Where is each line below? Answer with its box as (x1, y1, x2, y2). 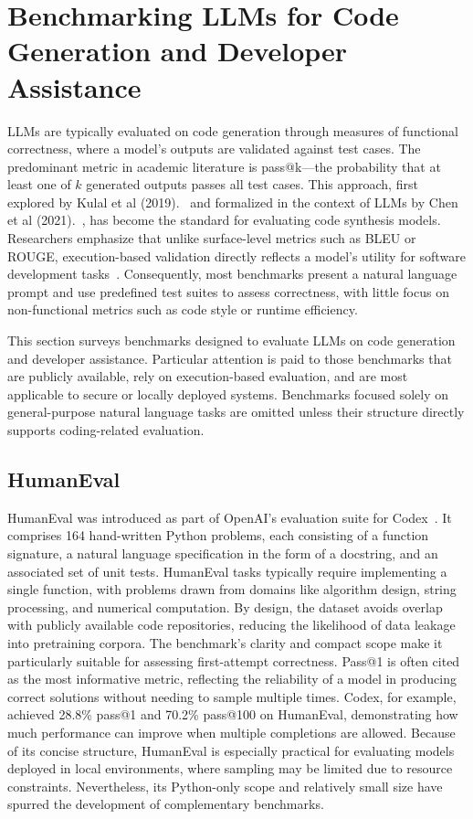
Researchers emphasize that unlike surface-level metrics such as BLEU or (7, 229, 416, 248)
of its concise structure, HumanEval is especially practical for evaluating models (7, 740, 455, 760)
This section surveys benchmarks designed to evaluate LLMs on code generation (7, 331, 456, 350)
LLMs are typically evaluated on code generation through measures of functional (7, 121, 458, 140)
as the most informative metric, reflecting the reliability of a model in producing (7, 669, 457, 688)
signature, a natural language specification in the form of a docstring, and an (7, 543, 438, 562)
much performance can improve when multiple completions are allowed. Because (7, 722, 456, 741)
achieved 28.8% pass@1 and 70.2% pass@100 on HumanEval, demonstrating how (7, 705, 458, 724)
